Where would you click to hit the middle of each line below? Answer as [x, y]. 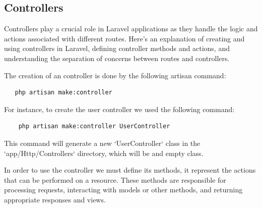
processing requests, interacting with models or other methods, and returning [123, 190]
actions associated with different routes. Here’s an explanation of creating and [124, 38]
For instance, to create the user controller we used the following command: [119, 109]
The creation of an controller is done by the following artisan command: [115, 75]
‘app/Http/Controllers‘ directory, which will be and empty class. [104, 153]
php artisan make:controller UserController [94, 126]
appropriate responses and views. [55, 199]
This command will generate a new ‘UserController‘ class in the [102, 143]
